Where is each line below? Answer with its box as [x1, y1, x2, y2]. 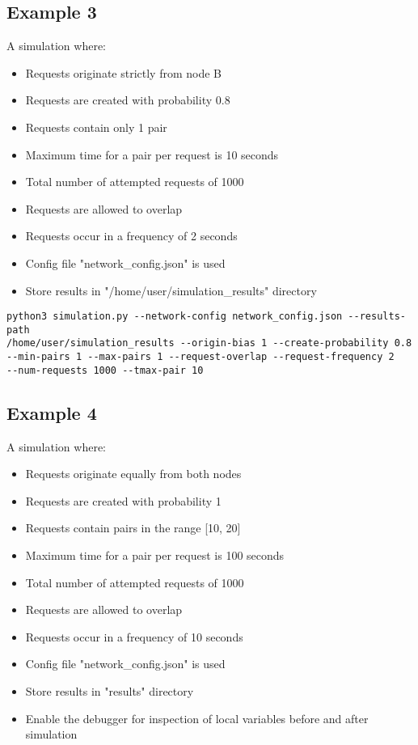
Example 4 [6, 400, 97, 425]
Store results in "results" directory [25, 682, 194, 699]
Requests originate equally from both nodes [25, 465, 242, 482]
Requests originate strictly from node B [25, 64, 222, 81]
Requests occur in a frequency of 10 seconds [25, 628, 243, 645]
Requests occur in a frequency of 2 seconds [25, 227, 238, 244]
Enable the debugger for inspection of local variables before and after [25, 709, 369, 726]
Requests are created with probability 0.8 [25, 91, 230, 108]
